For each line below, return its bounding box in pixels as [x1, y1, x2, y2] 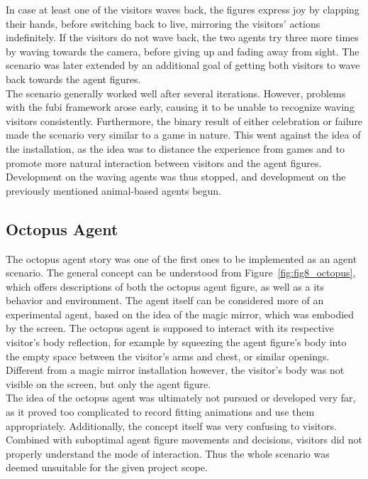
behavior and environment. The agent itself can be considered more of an [6, 293, 324, 308]
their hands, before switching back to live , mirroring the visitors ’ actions [6, 16, 320, 31]
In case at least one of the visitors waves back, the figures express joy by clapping [6, 2, 359, 16]
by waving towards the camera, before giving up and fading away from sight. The [6, 43, 359, 58]
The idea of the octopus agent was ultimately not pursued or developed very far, [6, 390, 356, 405]
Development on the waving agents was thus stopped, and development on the [6, 169, 346, 184]
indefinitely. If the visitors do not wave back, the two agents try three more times [6, 30, 359, 45]
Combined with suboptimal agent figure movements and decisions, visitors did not [6, 432, 363, 447]
